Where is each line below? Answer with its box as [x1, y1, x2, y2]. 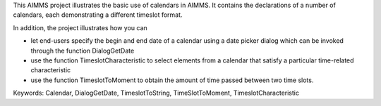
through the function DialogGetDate [30, 46, 135, 55]
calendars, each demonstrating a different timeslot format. [13, 11, 183, 19]
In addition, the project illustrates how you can [13, 23, 147, 32]
